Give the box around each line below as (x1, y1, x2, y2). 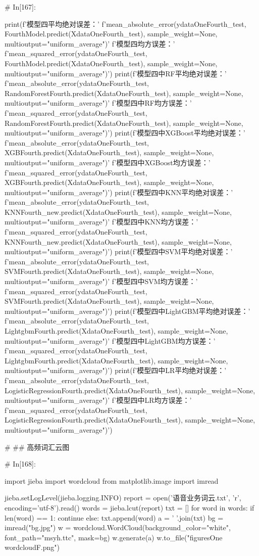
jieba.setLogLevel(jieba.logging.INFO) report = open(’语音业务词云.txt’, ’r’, (5, 492, 241, 503)
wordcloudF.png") (5, 542, 60, 552)
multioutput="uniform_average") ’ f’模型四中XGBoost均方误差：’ (5, 157, 211, 167)
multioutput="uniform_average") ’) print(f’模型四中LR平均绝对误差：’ (5, 365, 227, 376)
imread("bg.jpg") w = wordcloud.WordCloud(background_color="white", (5, 522, 231, 533)
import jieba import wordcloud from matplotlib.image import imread (5, 475, 219, 486)
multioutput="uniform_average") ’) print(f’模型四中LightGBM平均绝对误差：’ (5, 305, 250, 316)
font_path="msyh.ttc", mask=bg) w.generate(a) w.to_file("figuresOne (5, 532, 223, 542)
